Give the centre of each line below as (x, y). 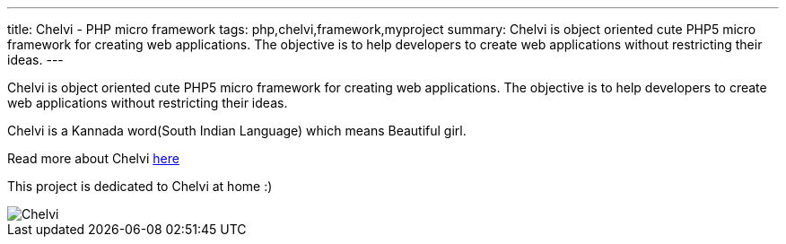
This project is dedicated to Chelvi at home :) (140, 186)
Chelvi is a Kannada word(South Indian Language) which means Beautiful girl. (237, 131)
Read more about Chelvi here (93, 158)
